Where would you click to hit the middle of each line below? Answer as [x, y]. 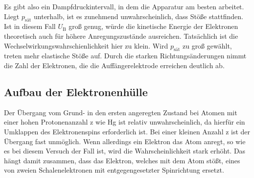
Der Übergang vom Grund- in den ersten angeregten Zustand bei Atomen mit [121, 112]
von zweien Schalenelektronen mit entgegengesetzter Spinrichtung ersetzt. [114, 170]
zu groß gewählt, [207, 45]
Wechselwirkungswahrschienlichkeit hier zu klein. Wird [86, 45]
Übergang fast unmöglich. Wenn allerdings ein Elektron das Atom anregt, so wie [125, 141]
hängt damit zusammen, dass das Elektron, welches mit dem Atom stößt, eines [122, 160]
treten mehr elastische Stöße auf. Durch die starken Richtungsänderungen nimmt [125, 56]
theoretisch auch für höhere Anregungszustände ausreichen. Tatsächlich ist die [121, 36]
